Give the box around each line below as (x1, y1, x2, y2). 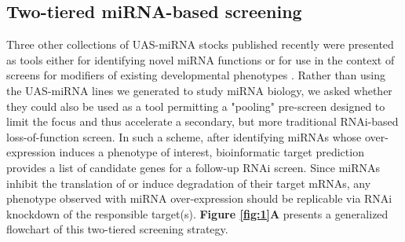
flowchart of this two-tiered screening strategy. (6, 221, 228, 237)
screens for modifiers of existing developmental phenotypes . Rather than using (6, 67, 386, 83)
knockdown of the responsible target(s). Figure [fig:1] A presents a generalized (6, 205, 389, 222)
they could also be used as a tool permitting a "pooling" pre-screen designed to (6, 97, 385, 114)
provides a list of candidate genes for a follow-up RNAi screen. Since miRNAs (6, 159, 381, 175)
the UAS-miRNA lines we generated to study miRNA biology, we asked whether (6, 82, 392, 98)
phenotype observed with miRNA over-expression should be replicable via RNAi (6, 190, 392, 207)
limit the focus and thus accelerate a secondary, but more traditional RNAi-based (6, 113, 399, 130)
